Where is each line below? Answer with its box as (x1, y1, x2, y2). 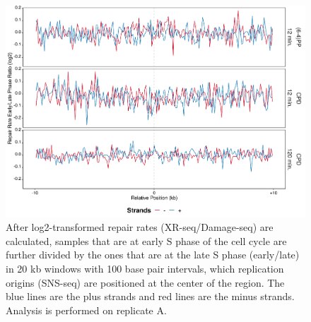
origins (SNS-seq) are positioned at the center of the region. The (6, 275, 285, 290)
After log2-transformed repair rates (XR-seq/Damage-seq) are (6, 220, 274, 234)
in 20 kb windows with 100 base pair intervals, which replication (6, 261, 284, 276)
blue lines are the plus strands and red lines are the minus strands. (6, 289, 295, 304)
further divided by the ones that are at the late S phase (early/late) (6, 247, 300, 262)
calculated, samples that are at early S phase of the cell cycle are (6, 233, 287, 248)
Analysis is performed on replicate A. (6, 302, 167, 317)
